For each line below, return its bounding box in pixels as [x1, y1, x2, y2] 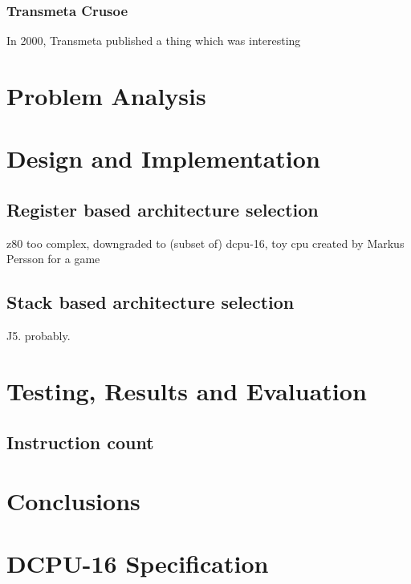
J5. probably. [6, 327, 71, 344]
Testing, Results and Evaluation [6, 374, 367, 407]
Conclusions [6, 485, 140, 517]
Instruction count [6, 429, 154, 454]
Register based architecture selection [6, 197, 319, 221]
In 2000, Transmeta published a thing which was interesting [6, 32, 301, 49]
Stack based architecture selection [6, 290, 295, 314]
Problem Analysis [6, 79, 206, 112]
